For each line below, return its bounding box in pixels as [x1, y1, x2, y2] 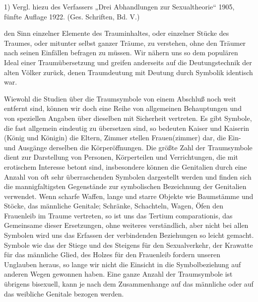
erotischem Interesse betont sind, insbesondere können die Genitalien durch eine [4, 161, 247, 172]
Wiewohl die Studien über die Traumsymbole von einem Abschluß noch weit [4, 93, 236, 103]
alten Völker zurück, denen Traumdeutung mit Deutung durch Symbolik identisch [4, 67, 253, 77]
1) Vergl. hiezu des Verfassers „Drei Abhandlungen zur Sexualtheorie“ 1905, [4, 1, 235, 11]
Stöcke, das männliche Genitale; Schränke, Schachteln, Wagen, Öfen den [4, 201, 224, 211]
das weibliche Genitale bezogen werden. [4, 288, 124, 299]
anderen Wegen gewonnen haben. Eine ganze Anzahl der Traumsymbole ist [4, 269, 233, 279]
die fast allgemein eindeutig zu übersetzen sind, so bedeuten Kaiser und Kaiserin [4, 122, 250, 133]
